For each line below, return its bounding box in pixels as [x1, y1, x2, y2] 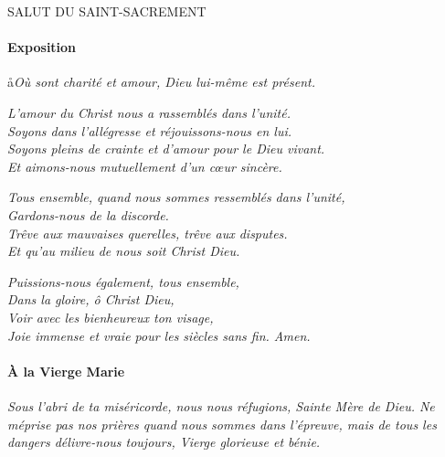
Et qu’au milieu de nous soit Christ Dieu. [7, 241, 240, 260]
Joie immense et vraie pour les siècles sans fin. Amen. [7, 325, 311, 345]
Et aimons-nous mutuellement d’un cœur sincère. [7, 156, 282, 175]
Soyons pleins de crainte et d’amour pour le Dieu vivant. [7, 139, 325, 158]
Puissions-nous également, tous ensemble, [7, 271, 239, 291]
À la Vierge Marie [7, 361, 125, 380]
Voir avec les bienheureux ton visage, [7, 307, 214, 326]
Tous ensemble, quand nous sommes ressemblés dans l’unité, [7, 187, 345, 207]
